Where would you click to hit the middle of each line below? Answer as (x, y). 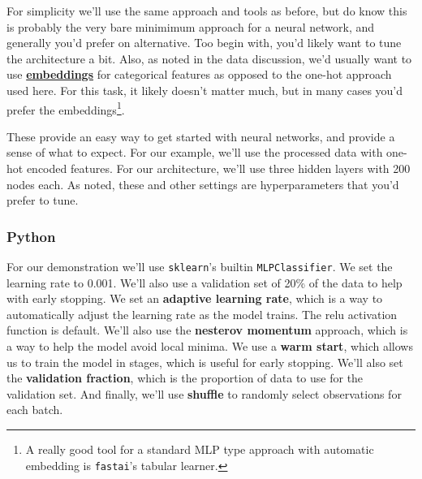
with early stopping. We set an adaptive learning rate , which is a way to (195, 298)
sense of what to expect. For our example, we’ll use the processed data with (195, 152)
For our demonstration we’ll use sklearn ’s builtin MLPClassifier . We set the (200, 266)
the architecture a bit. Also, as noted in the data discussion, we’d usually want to (209, 58)
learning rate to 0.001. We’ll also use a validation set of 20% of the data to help (205, 282)
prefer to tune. (43, 200)
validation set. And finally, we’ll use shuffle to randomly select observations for (204, 393)
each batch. (35, 410)
